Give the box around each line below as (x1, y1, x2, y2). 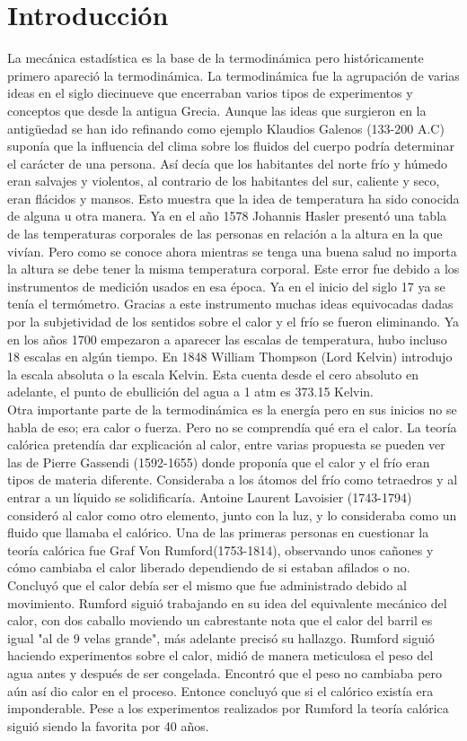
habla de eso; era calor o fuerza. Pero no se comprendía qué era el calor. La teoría (7, 417, 457, 436)
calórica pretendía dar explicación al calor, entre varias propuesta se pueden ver (7, 435, 445, 454)
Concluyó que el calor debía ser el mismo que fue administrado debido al (7, 575, 407, 594)
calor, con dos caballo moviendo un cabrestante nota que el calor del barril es (7, 611, 433, 630)
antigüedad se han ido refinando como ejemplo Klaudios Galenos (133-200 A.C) (7, 118, 445, 137)
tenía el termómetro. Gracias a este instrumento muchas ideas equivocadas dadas (7, 294, 454, 313)
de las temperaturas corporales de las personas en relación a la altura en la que (7, 224, 443, 243)
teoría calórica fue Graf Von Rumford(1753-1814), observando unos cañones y (7, 540, 434, 559)
